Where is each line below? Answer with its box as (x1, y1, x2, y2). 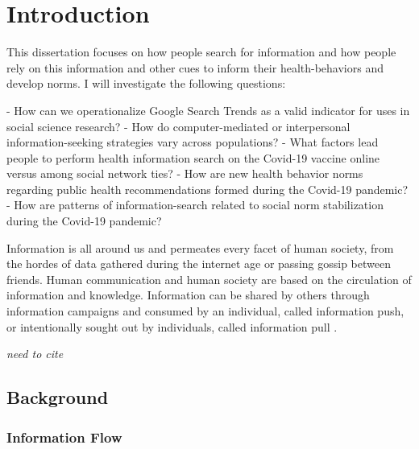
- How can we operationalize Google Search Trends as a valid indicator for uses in (6, 101, 410, 118)
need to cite (6, 345, 64, 362)
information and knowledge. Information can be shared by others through (6, 286, 370, 303)
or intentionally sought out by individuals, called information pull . (6, 318, 338, 335)
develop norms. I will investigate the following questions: (6, 75, 286, 92)
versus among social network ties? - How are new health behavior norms (6, 165, 363, 182)
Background (6, 385, 109, 410)
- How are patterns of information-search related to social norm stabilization (6, 196, 384, 213)
